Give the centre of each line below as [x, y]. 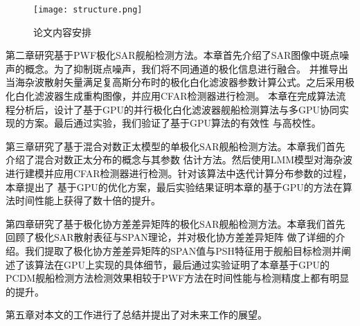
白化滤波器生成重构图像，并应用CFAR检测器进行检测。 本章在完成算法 [175, 96]
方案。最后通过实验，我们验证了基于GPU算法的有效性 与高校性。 [173, 123]
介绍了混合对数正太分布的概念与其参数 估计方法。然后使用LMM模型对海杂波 [179, 160]
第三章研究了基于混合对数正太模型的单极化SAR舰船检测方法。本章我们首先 [175, 146]
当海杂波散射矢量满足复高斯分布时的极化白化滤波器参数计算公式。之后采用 [175, 82]
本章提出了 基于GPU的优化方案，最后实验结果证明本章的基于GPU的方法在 [174, 187]
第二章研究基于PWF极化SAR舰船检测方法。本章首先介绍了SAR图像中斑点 [173, 55]
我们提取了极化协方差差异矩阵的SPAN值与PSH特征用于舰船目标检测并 [183, 250]
